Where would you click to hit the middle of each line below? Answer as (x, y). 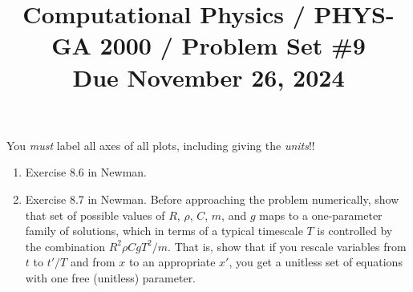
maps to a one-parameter (321, 215)
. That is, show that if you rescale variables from (287, 246)
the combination (65, 246)
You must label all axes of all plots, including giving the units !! (161, 145)
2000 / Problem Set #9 (233, 45)
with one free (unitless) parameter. (111, 277)
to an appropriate (172, 262)
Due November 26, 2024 (209, 77)
